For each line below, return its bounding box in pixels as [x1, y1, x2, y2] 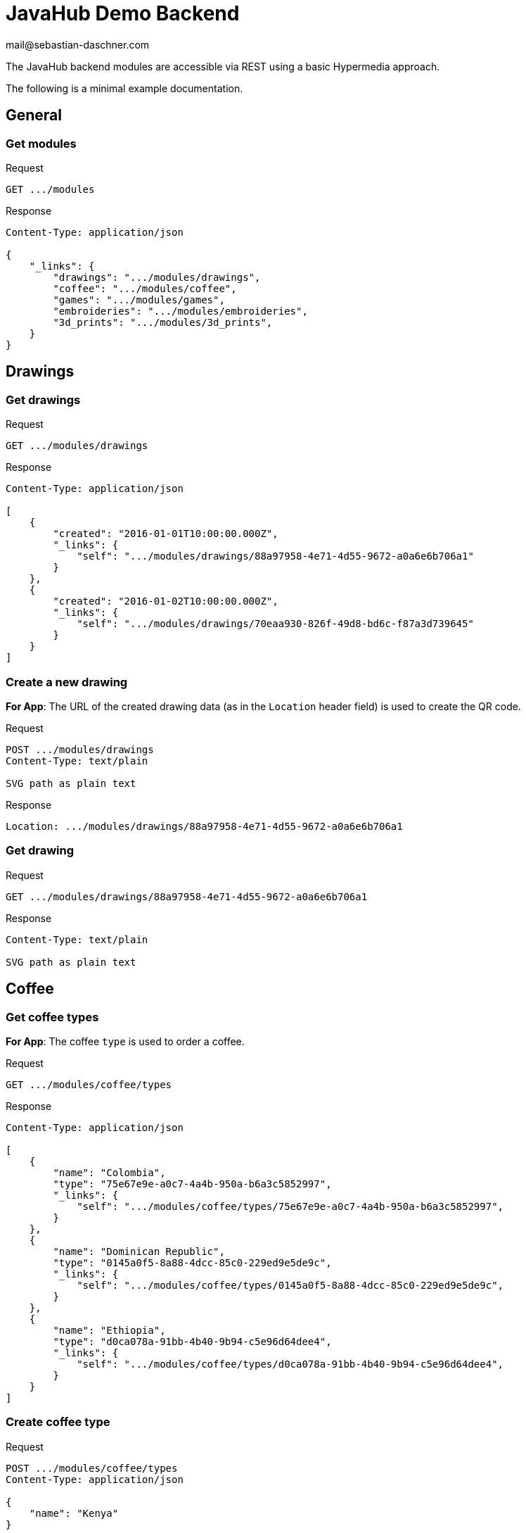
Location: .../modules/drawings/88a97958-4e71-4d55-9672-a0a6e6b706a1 [6, 820, 403, 832]
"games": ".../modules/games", [53, 294, 225, 305]
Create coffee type [6, 1415, 110, 1430]
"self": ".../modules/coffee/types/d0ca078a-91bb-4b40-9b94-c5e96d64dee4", [77, 1358, 504, 1370]
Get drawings [6, 392, 81, 407]
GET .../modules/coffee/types [6, 1078, 172, 1090]
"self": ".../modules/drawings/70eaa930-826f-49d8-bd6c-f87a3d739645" [77, 618, 474, 630]
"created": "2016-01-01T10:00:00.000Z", [53, 528, 278, 540]
